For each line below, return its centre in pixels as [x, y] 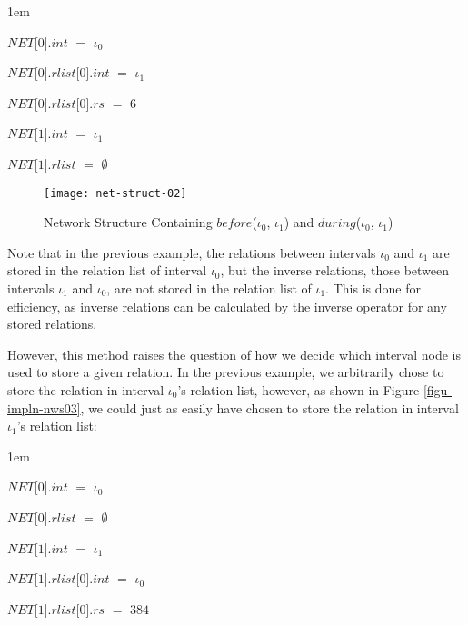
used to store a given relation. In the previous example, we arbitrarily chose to [226, 372]
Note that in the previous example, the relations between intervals [192, 252]
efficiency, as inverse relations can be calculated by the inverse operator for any [227, 306]
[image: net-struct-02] [115, 193]
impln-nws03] [44, 407]
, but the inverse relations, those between [335, 270]
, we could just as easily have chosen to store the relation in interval [269, 407]
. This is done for [373, 288]
